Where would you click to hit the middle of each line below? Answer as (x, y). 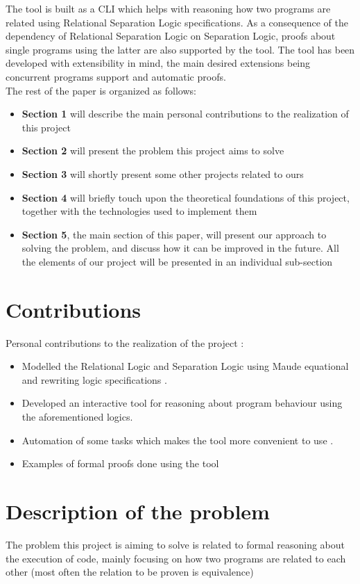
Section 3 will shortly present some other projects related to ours (163, 173)
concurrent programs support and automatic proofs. (116, 76)
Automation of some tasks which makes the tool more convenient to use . (178, 440)
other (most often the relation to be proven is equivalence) (130, 572)
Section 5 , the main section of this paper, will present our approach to (174, 234)
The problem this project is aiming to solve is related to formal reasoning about (175, 544)
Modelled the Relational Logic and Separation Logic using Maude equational (185, 366)
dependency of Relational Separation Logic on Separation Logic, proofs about (171, 36)
